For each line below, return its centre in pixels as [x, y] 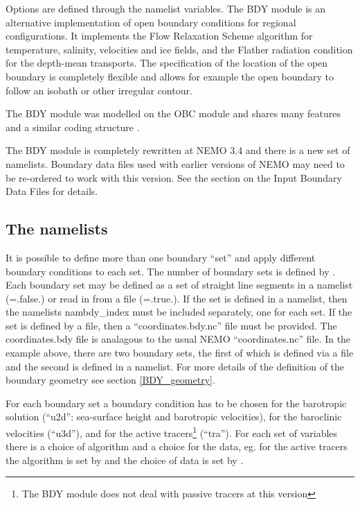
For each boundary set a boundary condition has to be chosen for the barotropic [176, 403]
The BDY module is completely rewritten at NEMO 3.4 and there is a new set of [178, 150]
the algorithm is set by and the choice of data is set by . [125, 460]
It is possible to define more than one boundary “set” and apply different [161, 257]
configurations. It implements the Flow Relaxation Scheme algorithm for [159, 36]
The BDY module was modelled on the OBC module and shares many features [173, 113]
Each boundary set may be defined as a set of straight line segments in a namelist [179, 285]
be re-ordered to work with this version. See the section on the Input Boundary [174, 177]
